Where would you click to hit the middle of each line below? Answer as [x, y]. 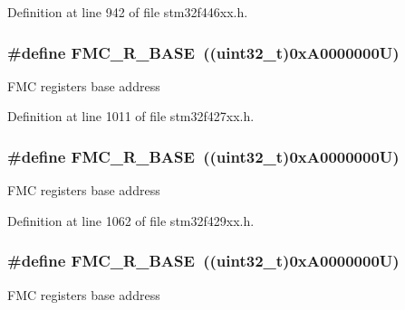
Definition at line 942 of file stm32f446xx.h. [128, 12]
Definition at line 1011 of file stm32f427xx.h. [131, 116]
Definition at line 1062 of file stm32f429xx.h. [131, 220]
